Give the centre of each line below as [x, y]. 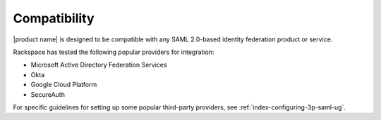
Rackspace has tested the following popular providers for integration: [114, 52]
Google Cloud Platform [64, 85]
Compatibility [54, 18]
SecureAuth [48, 94]
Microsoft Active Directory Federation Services [99, 65]
